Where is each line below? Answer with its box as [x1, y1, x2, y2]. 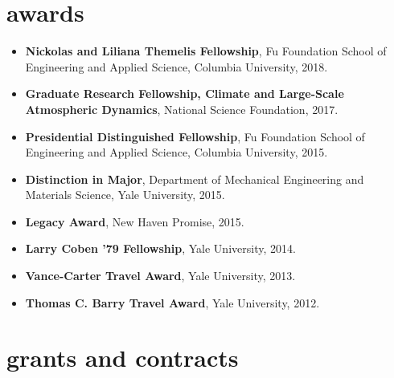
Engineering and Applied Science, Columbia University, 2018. [25, 58, 328, 75]
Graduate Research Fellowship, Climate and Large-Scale [25, 85, 344, 102]
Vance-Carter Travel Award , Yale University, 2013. [25, 267, 296, 284]
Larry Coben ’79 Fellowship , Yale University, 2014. [25, 240, 296, 257]
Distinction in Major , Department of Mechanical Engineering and [25, 170, 364, 187]
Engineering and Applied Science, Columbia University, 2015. [25, 144, 328, 161]
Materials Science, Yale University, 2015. [25, 186, 225, 203]
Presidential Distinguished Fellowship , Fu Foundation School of [25, 128, 365, 144]
